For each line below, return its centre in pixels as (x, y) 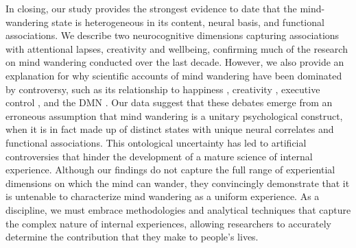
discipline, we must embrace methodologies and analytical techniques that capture (178, 209)
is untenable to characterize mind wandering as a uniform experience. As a (163, 196)
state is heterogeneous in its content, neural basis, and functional (188, 22)
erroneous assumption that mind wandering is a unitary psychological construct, (174, 115)
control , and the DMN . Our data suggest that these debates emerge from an (169, 102)
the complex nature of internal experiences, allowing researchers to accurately (168, 223)
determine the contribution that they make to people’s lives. (132, 237)
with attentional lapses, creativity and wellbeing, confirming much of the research (177, 48)
